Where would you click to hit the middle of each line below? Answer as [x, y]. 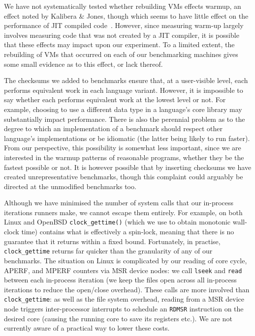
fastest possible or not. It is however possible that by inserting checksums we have [128, 167]
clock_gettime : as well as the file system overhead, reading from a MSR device [124, 299]
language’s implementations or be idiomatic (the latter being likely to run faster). [127, 138]
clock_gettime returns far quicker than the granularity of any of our [108, 251]
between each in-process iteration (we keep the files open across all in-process [120, 280]
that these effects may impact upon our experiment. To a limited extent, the [119, 44]
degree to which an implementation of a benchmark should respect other [113, 128]
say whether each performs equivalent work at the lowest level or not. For [115, 99]
